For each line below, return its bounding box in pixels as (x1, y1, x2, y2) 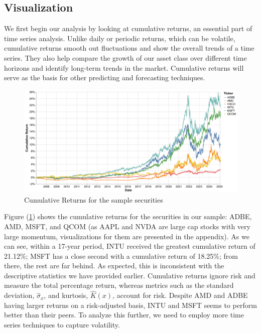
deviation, (4, 290, 35, 300)
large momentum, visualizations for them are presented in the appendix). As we (4, 231, 249, 241)
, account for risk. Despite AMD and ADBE (112, 290, 248, 300)
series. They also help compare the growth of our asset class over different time (4, 52, 247, 63)
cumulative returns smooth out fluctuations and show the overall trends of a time (4, 43, 254, 53)
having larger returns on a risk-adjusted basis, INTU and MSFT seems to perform (4, 299, 257, 310)
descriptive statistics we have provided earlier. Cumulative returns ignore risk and (4, 270, 255, 280)
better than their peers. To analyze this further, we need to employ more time (4, 309, 244, 320)
